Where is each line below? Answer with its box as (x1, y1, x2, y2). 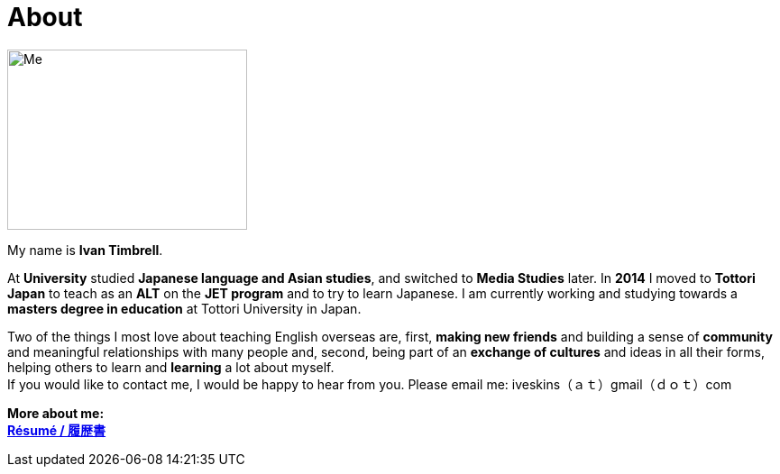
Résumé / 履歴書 (7, 422, 106, 438)
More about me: (7, 405, 105, 421)
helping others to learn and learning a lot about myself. (7, 359, 335, 375)
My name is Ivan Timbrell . (7, 242, 163, 258)
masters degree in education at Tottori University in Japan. (7, 300, 362, 316)
